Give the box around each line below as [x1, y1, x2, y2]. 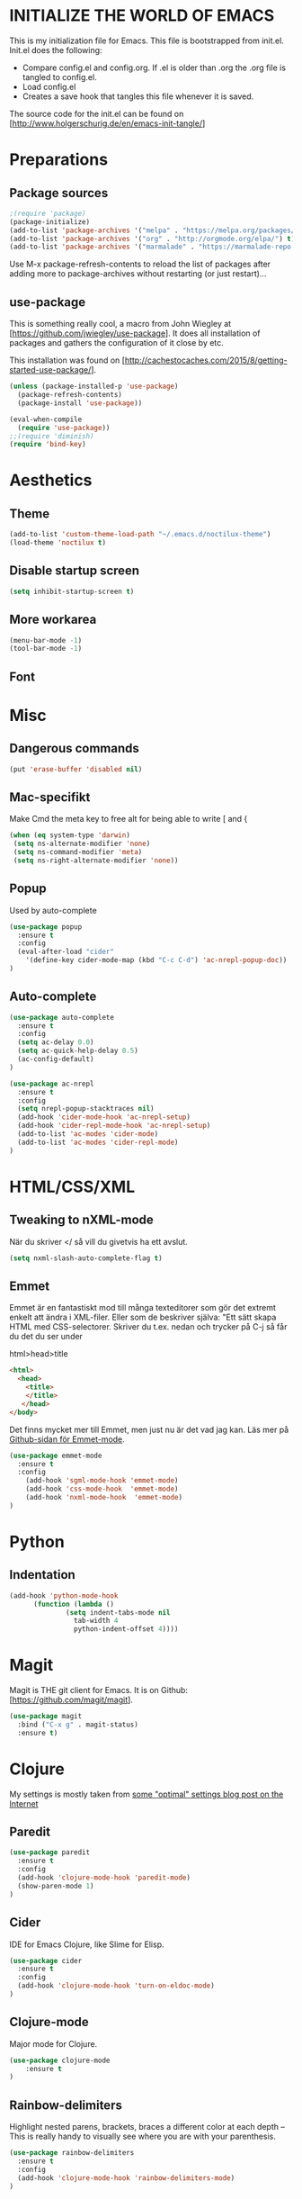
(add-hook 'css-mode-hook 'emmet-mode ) [25, 1484, 179, 1494]
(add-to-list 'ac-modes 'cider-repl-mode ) [17, 1138, 179, 1147]
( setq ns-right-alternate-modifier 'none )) [13, 856, 179, 865]
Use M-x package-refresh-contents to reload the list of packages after [9, 258, 271, 270]
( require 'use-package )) [17, 423, 111, 432]
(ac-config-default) [17, 1055, 94, 1064]
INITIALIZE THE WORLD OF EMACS [9, 5, 275, 26]
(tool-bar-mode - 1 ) [9, 644, 83, 653]
